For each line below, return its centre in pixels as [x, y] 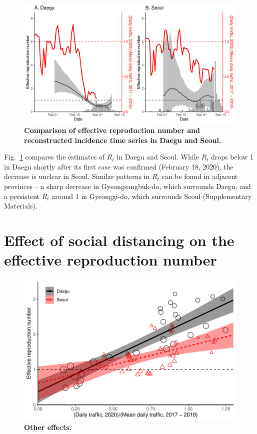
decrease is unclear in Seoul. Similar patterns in [77, 176]
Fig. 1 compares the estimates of [54, 157]
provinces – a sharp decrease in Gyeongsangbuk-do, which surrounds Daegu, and [127, 186]
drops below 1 [232, 157]
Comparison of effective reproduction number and [112, 130]
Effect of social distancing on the [119, 240]
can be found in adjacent [200, 176]
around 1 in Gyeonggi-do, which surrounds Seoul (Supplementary [152, 196]
